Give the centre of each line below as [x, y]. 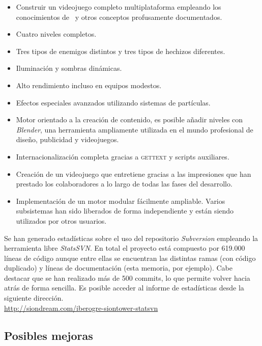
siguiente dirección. [34, 298]
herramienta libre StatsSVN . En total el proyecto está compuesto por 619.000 [125, 248]
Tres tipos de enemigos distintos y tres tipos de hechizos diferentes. [121, 51]
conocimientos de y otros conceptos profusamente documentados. [119, 17]
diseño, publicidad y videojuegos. [67, 139]
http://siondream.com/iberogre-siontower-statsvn [81, 308]
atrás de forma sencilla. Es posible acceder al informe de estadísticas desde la [124, 288]
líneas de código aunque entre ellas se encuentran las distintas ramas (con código [130, 258]
